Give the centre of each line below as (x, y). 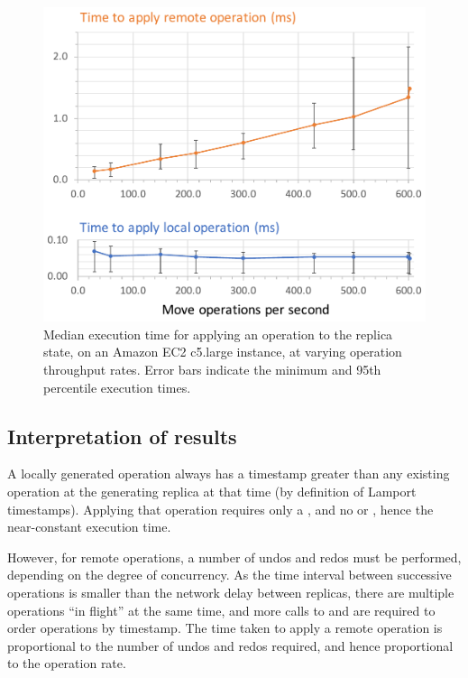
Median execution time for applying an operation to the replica (218, 334)
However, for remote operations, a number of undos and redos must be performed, (234, 557)
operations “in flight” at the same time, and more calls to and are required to (221, 610)
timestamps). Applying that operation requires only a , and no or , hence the (220, 509)
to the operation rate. (67, 663)
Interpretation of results (122, 436)
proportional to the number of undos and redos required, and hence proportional (230, 645)
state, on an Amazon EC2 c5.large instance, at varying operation (223, 352)
